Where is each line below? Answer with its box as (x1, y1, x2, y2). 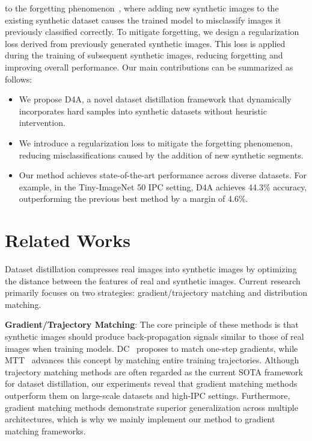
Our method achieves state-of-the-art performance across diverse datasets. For (19, 169, 307, 181)
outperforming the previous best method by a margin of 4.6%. (19, 192, 248, 205)
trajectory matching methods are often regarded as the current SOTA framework (5, 365, 303, 378)
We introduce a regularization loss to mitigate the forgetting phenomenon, (19, 136, 293, 149)
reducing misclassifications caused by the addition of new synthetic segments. (19, 148, 304, 161)
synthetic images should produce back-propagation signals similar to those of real (5, 330, 304, 342)
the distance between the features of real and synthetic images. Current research (5, 274, 301, 287)
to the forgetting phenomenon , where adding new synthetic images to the (5, 2, 279, 14)
